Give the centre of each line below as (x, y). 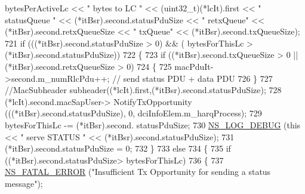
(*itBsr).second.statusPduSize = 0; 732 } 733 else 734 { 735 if (118, 148)
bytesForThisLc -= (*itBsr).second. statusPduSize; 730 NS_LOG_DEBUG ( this (153, 124)
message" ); (24, 183)
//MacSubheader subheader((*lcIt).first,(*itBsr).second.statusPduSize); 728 (143, 90)
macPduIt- (194, 66)
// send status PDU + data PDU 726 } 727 (192, 78)
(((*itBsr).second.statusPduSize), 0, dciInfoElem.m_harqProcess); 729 (133, 113)
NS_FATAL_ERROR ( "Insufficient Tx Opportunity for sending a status (138, 172)
